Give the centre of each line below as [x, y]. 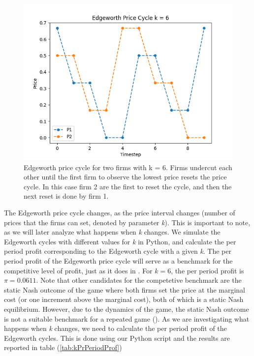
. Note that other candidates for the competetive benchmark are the [139, 280]
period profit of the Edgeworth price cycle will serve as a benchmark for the [118, 260]
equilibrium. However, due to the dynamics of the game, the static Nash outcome [127, 309]
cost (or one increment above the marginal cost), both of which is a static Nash [124, 299]
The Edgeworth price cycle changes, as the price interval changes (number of [120, 212]
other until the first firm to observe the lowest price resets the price [125, 177]
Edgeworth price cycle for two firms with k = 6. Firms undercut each [128, 167]
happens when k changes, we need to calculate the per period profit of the [115, 328]
